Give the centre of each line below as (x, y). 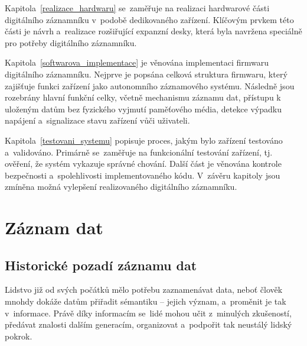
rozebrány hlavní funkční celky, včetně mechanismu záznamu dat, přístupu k (143, 97)
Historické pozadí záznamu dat (101, 265)
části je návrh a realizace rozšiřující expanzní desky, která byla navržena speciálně (153, 31)
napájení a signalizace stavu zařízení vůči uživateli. (97, 120)
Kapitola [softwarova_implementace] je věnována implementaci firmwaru (137, 62)
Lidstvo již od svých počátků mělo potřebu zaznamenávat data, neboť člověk (144, 290)
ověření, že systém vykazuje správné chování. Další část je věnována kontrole (143, 164)
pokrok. (19, 336)
